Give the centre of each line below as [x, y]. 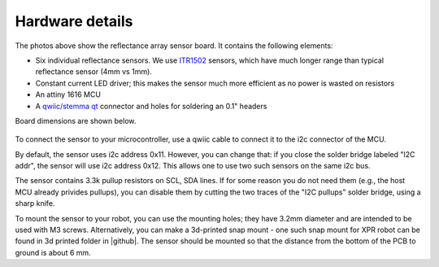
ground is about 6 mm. [53, 252]
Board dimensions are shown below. [76, 120]
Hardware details [74, 21]
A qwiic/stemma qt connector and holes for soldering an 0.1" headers [151, 106]
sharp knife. [35, 204]
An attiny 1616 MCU [68, 94]
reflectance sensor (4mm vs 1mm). [93, 72]
